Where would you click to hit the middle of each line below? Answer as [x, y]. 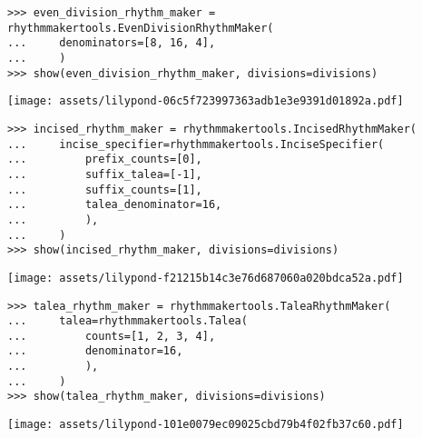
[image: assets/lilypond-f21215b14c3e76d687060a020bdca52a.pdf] [206, 278]
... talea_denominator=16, [115, 205]
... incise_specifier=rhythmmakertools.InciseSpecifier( [196, 144]
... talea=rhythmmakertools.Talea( [128, 321]
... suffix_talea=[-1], [105, 174]
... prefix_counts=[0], [105, 159]
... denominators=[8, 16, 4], [112, 43]
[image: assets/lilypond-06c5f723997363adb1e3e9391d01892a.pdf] [206, 101]
